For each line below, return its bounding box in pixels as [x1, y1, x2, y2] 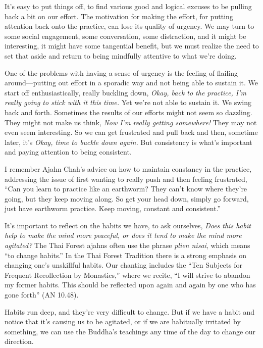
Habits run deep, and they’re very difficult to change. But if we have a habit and [5, 306, 255, 317]
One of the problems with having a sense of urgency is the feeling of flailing [5, 67, 238, 78]
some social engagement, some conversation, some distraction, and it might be [5, 30, 246, 41]
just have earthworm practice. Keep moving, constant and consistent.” [5, 203, 221, 214]
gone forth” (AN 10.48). [5, 289, 79, 300]
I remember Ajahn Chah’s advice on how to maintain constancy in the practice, [5, 163, 252, 174]
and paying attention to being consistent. [5, 146, 132, 157]
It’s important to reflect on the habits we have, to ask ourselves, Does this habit [5, 220, 251, 230]
